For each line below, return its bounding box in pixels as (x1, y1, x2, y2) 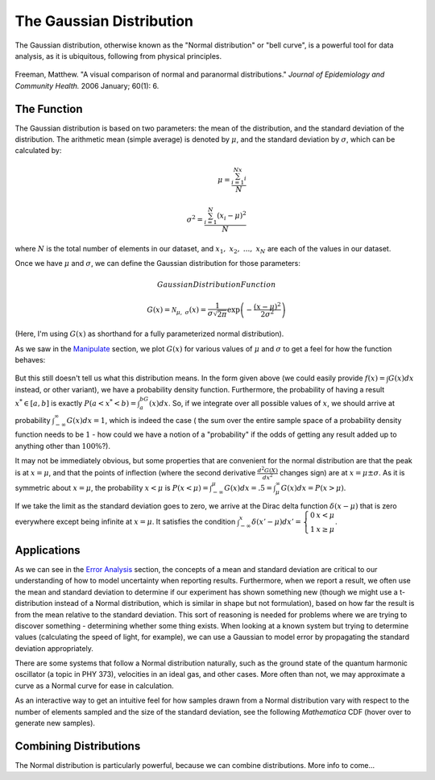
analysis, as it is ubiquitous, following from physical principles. (14, 51, 222, 60)
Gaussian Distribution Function (157, 280, 276, 289)
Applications (14, 543, 81, 557)
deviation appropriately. (14, 643, 94, 653)
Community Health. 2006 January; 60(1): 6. (14, 81, 159, 90)
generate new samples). (14, 718, 96, 728)
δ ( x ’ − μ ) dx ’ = (251, 517, 302, 527)
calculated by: (14, 146, 62, 156)
